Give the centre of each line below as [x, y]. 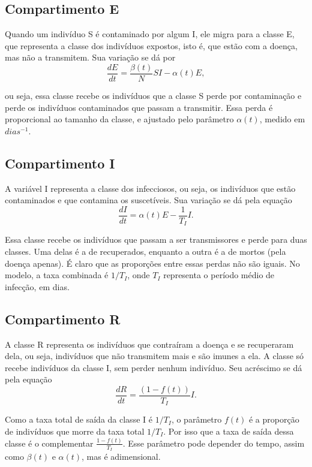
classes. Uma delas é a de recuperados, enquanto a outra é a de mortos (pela [145, 251]
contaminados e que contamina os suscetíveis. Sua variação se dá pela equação [148, 200]
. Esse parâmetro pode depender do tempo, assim [214, 443]
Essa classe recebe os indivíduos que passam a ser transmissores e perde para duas [156, 239]
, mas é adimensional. [121, 457]
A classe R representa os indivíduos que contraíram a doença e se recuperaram [149, 344]
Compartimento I [60, 163]
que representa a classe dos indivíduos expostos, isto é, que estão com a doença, [151, 45]
